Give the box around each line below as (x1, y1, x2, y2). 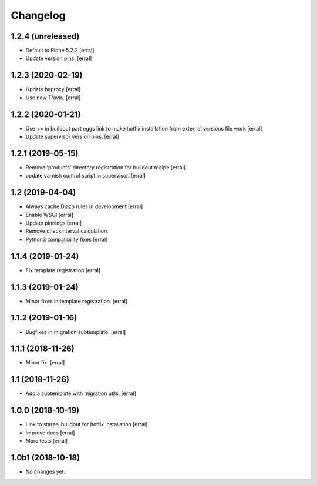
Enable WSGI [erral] (25, 211, 73, 218)
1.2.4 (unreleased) (11, 31, 80, 41)
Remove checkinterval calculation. (25, 228, 109, 235)
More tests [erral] (25, 437, 68, 444)
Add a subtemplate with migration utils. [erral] (25, 390, 136, 397)
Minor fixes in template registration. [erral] (25, 297, 128, 305)
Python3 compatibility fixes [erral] (25, 236, 108, 243)
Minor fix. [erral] (25, 359, 65, 366)
